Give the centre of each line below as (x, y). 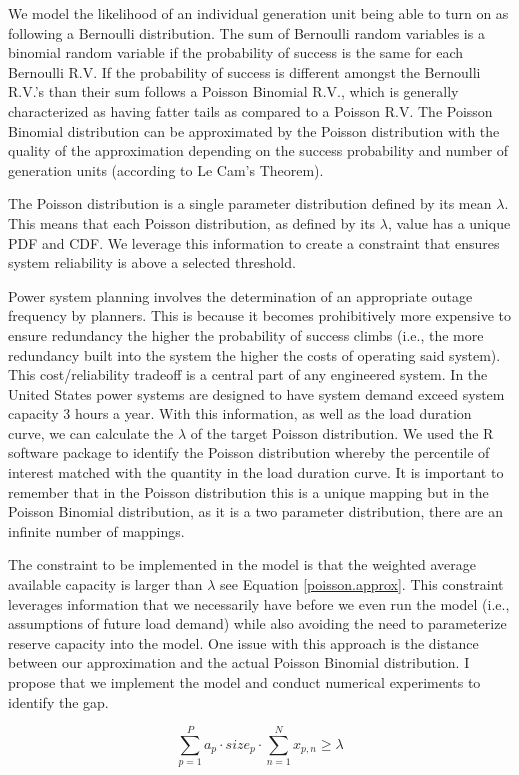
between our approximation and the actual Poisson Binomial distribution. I (239, 662)
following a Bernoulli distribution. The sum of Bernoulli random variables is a (246, 32)
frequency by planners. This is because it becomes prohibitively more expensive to (260, 315)
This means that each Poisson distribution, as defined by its (192, 222)
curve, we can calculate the (91, 432)
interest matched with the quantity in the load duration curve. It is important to (256, 472)
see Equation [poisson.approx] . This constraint (362, 584)
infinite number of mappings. (96, 530)
